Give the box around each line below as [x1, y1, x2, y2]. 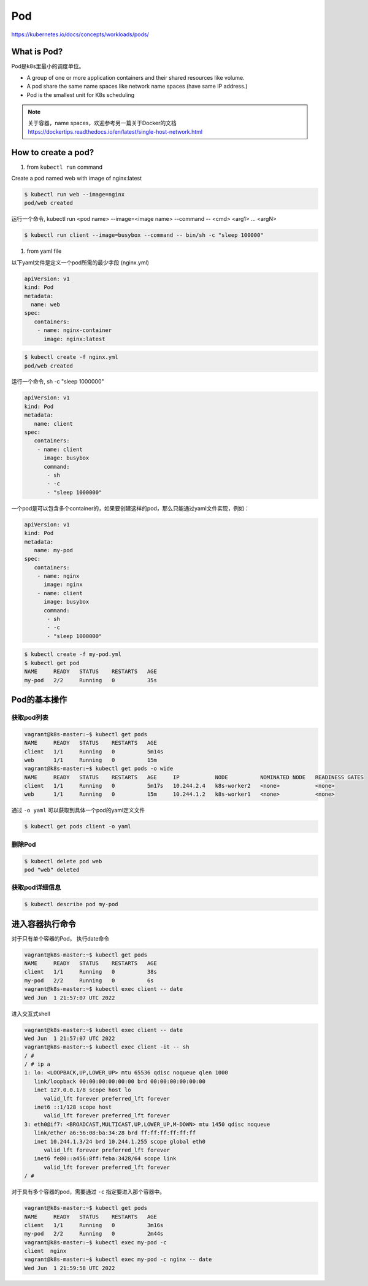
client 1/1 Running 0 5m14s [24, 748, 164, 755]
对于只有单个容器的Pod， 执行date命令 [11, 934, 110, 942]
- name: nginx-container [37, 327, 112, 334]
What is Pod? [11, 47, 63, 57]
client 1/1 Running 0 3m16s [24, 1222, 164, 1228]
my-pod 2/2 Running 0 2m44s [24, 1230, 164, 1238]
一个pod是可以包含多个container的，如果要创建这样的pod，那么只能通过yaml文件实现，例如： [11, 504, 250, 512]
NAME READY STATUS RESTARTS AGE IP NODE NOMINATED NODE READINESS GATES [24, 774, 364, 780]
